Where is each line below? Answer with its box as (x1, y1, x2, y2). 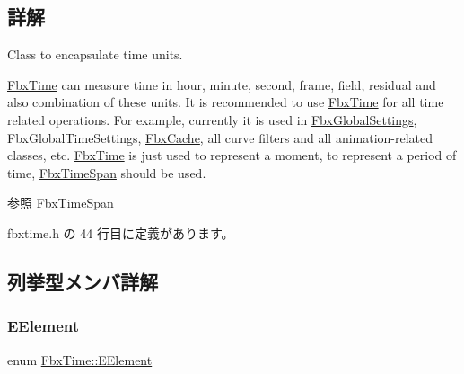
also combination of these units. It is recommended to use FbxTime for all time (7, 93, 444, 111)
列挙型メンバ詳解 (7, 267, 158, 295)
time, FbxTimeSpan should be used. (7, 163, 206, 182)
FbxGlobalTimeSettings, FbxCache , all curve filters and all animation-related (7, 128, 433, 147)
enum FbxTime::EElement (7, 350, 153, 369)
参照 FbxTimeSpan (7, 193, 114, 212)
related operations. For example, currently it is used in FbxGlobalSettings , (7, 110, 417, 129)
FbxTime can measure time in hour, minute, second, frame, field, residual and (7, 75, 436, 93)
